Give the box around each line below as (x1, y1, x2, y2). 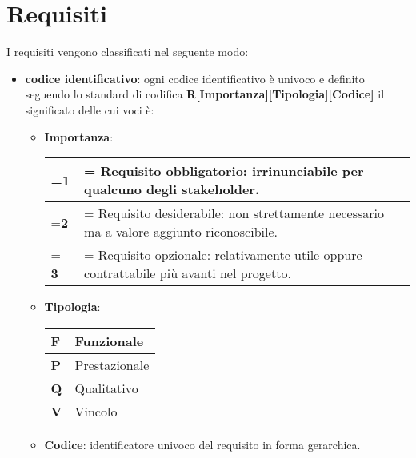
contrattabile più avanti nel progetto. (84, 264, 291, 283)
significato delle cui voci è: (25, 101, 154, 117)
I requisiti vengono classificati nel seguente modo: (6, 43, 249, 60)
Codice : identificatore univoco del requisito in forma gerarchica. (44, 436, 361, 452)
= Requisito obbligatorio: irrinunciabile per (84, 161, 364, 181)
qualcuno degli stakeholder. (84, 180, 260, 199)
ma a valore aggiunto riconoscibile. (84, 222, 278, 241)
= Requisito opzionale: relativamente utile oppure (84, 245, 362, 265)
